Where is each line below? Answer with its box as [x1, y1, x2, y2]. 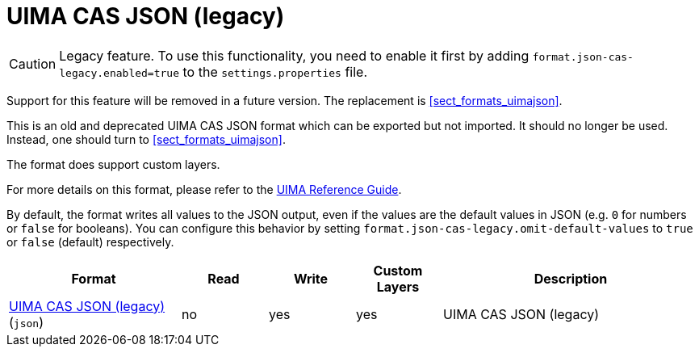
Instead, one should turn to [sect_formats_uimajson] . [6, 132, 286, 146]
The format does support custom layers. [6, 157, 220, 171]
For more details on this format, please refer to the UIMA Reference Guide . [6, 182, 402, 196]
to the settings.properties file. [182, 63, 368, 80]
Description [534, 270, 608, 287]
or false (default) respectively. [6, 234, 174, 249]
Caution [9, 55, 57, 72]
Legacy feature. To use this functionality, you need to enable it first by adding [59, 47, 529, 64]
